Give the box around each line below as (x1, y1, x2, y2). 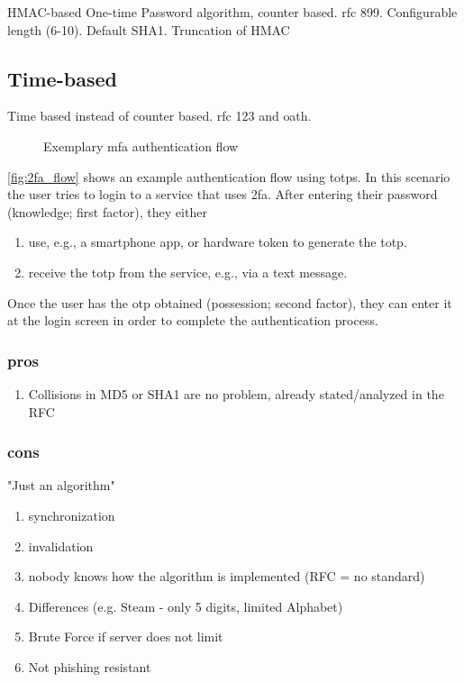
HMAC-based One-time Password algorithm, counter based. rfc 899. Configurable (7, 3, 458, 21)
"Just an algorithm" (7, 476, 115, 495)
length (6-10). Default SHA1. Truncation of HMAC (7, 20, 290, 39)
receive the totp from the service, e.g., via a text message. (28, 262, 348, 281)
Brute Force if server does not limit (28, 627, 223, 646)
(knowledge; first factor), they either (7, 202, 207, 221)
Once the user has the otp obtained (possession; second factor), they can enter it (7, 293, 452, 312)
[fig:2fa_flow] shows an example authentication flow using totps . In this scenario (7, 167, 450, 186)
